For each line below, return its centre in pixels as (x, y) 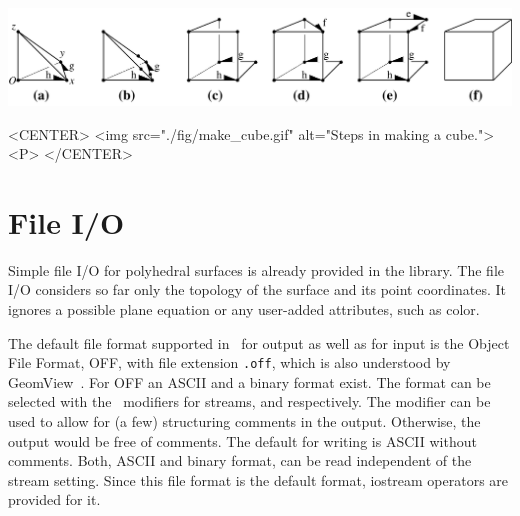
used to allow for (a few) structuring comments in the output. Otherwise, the (244, 421)
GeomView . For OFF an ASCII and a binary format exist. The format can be (249, 381)
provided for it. (54, 499)
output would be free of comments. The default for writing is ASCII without (242, 440)
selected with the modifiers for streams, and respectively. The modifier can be (249, 401)
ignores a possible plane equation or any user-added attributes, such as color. (244, 309)
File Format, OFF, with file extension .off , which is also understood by (229, 362)
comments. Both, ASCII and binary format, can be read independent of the (240, 460)
